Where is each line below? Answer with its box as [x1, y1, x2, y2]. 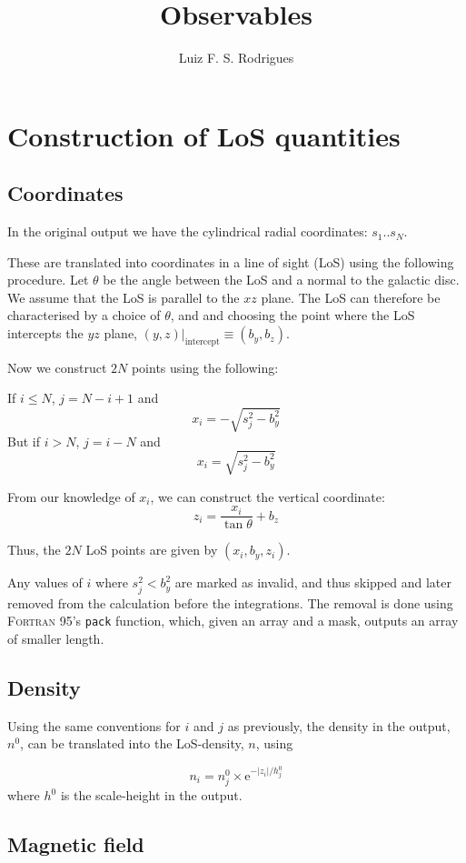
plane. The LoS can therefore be [261, 287, 441, 306]
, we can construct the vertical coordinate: [150, 487, 385, 506]
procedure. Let [7, 270, 89, 289]
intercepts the [7, 324, 84, 343]
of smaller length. [7, 628, 104, 647]
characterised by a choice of [7, 306, 161, 325]
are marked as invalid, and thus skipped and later [174, 573, 451, 592]
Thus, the [7, 540, 61, 559]
